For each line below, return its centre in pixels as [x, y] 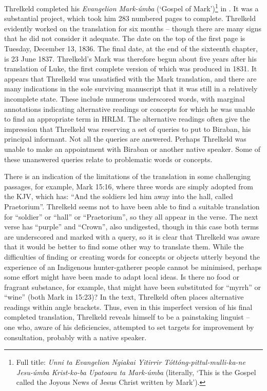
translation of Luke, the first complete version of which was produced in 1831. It [131, 69]
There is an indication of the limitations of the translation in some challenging [127, 176]
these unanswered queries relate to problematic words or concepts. [108, 159]
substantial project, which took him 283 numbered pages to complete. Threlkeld [130, 18]
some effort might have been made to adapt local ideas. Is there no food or [122, 277]
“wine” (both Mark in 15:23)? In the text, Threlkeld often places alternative [124, 297]
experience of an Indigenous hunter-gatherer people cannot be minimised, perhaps [133, 267]
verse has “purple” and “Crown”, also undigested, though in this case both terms [132, 227]
